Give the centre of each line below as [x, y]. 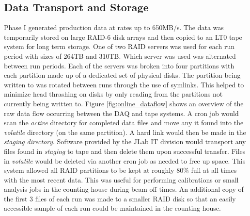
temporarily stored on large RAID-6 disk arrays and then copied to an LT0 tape [123, 37]
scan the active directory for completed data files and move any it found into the [124, 123]
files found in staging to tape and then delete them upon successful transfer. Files [125, 151]
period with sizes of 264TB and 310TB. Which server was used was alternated [120, 56]
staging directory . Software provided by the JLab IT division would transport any [125, 141]
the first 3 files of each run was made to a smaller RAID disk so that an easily [120, 198]
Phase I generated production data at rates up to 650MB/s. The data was [114, 27]
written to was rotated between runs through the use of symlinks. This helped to [124, 84]
